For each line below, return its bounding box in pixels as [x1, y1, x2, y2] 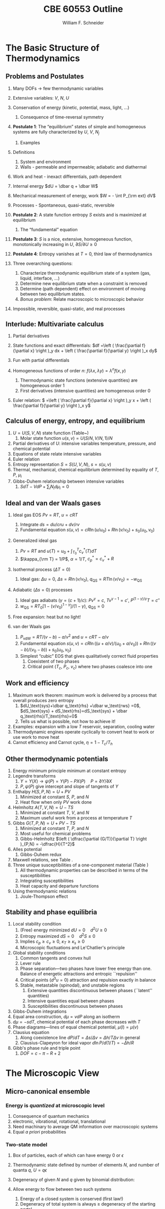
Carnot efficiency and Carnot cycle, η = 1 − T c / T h [12, 739, 113, 747]
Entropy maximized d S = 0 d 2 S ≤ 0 [20, 932, 96, 939]
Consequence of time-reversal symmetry [20, 114, 104, 120]
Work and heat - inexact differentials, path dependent [12, 174, 122, 179]
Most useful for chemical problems [20, 831, 91, 837]
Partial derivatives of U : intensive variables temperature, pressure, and [12, 440, 156, 446]
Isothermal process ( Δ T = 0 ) [12, 567, 71, 572]
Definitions [12, 149, 35, 155]
